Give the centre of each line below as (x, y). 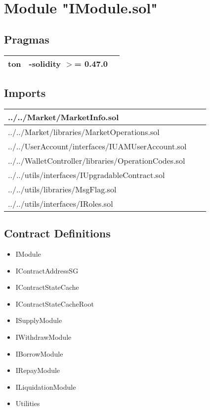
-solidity (45, 63)
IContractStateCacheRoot (55, 303)
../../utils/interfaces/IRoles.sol (61, 203)
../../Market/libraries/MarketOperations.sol (84, 132)
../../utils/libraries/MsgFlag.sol (62, 189)
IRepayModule (38, 370)
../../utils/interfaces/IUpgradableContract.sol (86, 175)
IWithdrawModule (43, 337)
